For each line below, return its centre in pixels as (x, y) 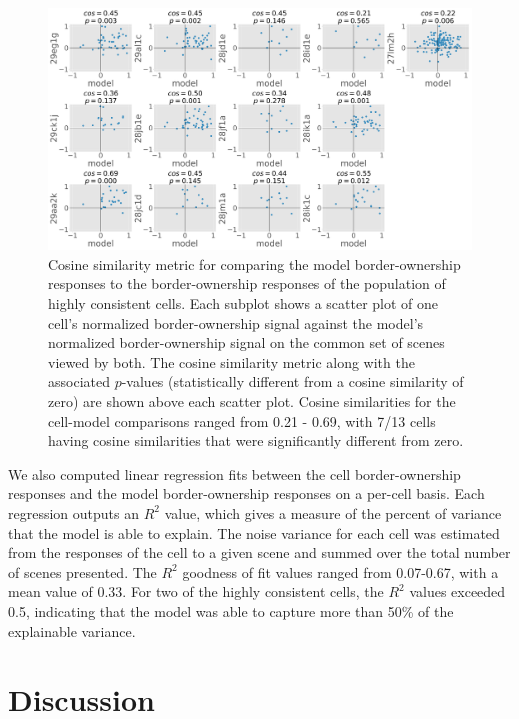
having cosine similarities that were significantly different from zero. (256, 440)
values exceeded (457, 591)
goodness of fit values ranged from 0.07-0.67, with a (340, 571)
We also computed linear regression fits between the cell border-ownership (234, 473)
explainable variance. (72, 630)
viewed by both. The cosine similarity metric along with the (231, 361)
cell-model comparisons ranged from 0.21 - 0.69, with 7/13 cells (242, 420)
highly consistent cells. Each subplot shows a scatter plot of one (243, 303)
